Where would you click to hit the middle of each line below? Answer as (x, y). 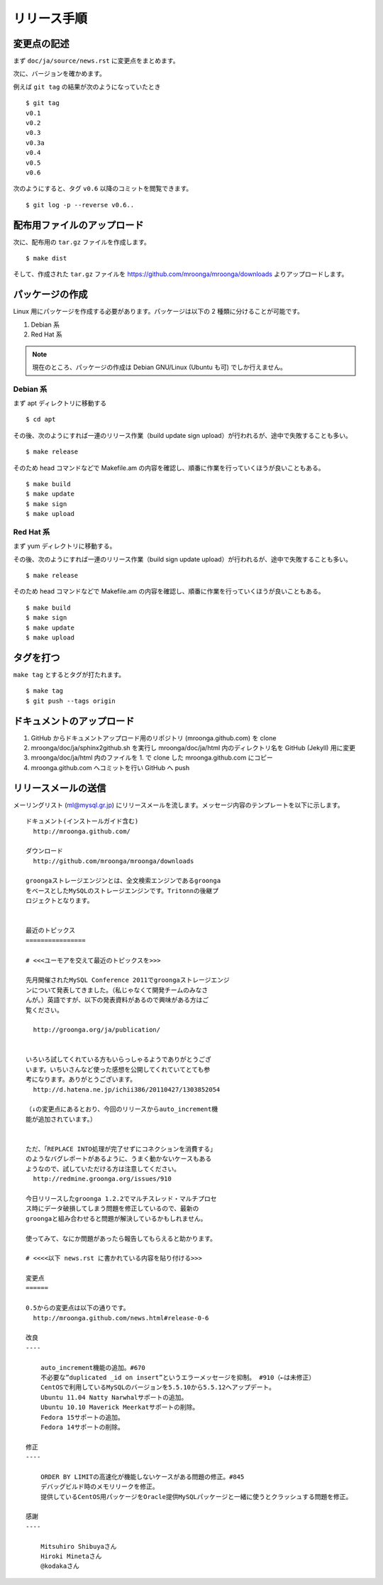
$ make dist (46, 258)
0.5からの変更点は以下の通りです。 (78, 1308)
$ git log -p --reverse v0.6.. (80, 205)
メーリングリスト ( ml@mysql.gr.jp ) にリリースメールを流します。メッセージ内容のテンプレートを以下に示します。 (178, 805)
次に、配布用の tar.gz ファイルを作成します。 (82, 242)
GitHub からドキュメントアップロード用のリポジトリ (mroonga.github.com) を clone (154, 737)
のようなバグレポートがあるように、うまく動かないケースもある (119, 1159)
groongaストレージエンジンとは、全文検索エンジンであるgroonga (123, 881)
